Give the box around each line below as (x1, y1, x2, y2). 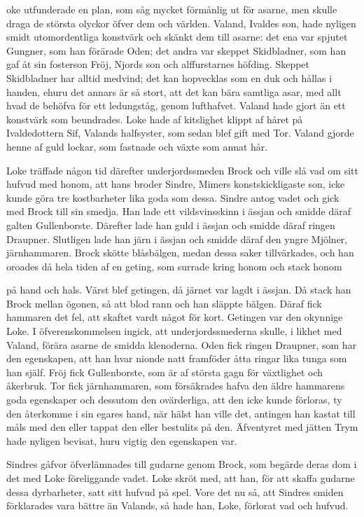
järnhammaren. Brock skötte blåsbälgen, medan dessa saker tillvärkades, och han (6, 245, 354, 260)
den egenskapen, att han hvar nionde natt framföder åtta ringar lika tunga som (6, 351, 347, 366)
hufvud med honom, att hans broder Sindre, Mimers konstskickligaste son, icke (6, 177, 345, 191)
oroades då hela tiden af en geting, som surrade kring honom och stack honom (6, 258, 342, 273)
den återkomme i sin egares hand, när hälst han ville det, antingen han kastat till (6, 406, 356, 420)
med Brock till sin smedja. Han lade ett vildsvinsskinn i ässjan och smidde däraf (6, 204, 351, 219)
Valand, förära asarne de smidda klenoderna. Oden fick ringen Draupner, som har (6, 337, 357, 352)
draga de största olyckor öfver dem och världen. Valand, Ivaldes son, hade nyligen (6, 15, 356, 30)
